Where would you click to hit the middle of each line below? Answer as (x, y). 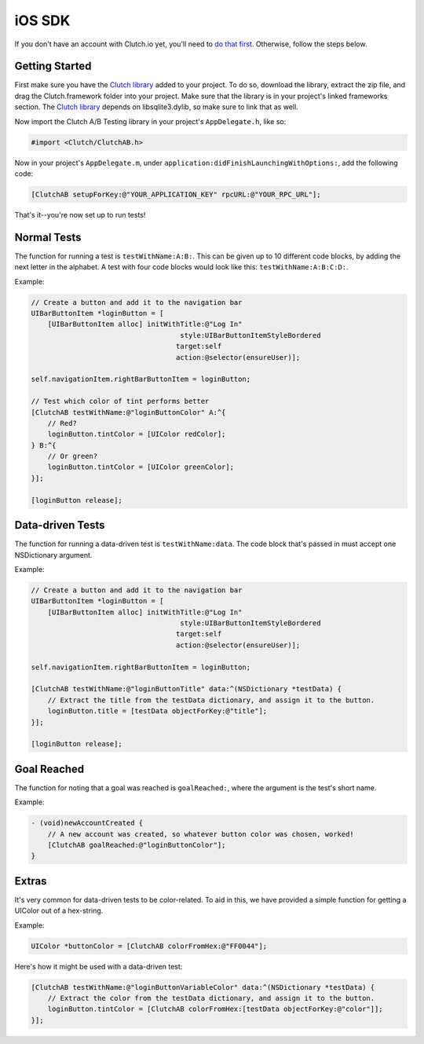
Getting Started (53, 66)
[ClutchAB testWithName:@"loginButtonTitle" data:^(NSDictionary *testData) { (186, 689)
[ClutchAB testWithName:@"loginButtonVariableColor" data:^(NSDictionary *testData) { (203, 987)
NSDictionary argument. (53, 555)
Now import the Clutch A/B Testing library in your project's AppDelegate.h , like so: (150, 121)
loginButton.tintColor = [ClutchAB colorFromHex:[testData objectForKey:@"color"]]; (216, 1009)
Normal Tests (48, 237)
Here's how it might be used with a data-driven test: (99, 966)
